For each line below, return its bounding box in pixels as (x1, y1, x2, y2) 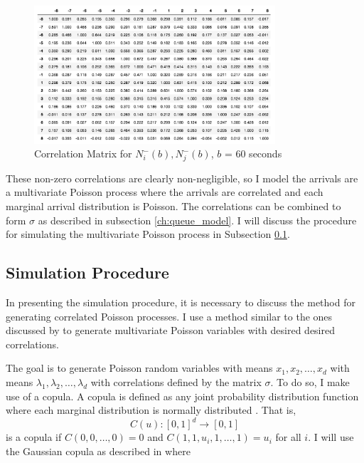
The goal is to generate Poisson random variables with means (6, 360, 273, 375)
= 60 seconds (224, 146, 282, 161)
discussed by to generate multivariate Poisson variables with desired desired (6, 323, 335, 338)
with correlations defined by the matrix (90, 374, 262, 389)
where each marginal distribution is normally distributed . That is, (6, 402, 296, 417)
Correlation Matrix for (34, 146, 132, 161)
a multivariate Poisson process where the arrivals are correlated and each (6, 184, 323, 199)
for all (275, 430, 301, 444)
